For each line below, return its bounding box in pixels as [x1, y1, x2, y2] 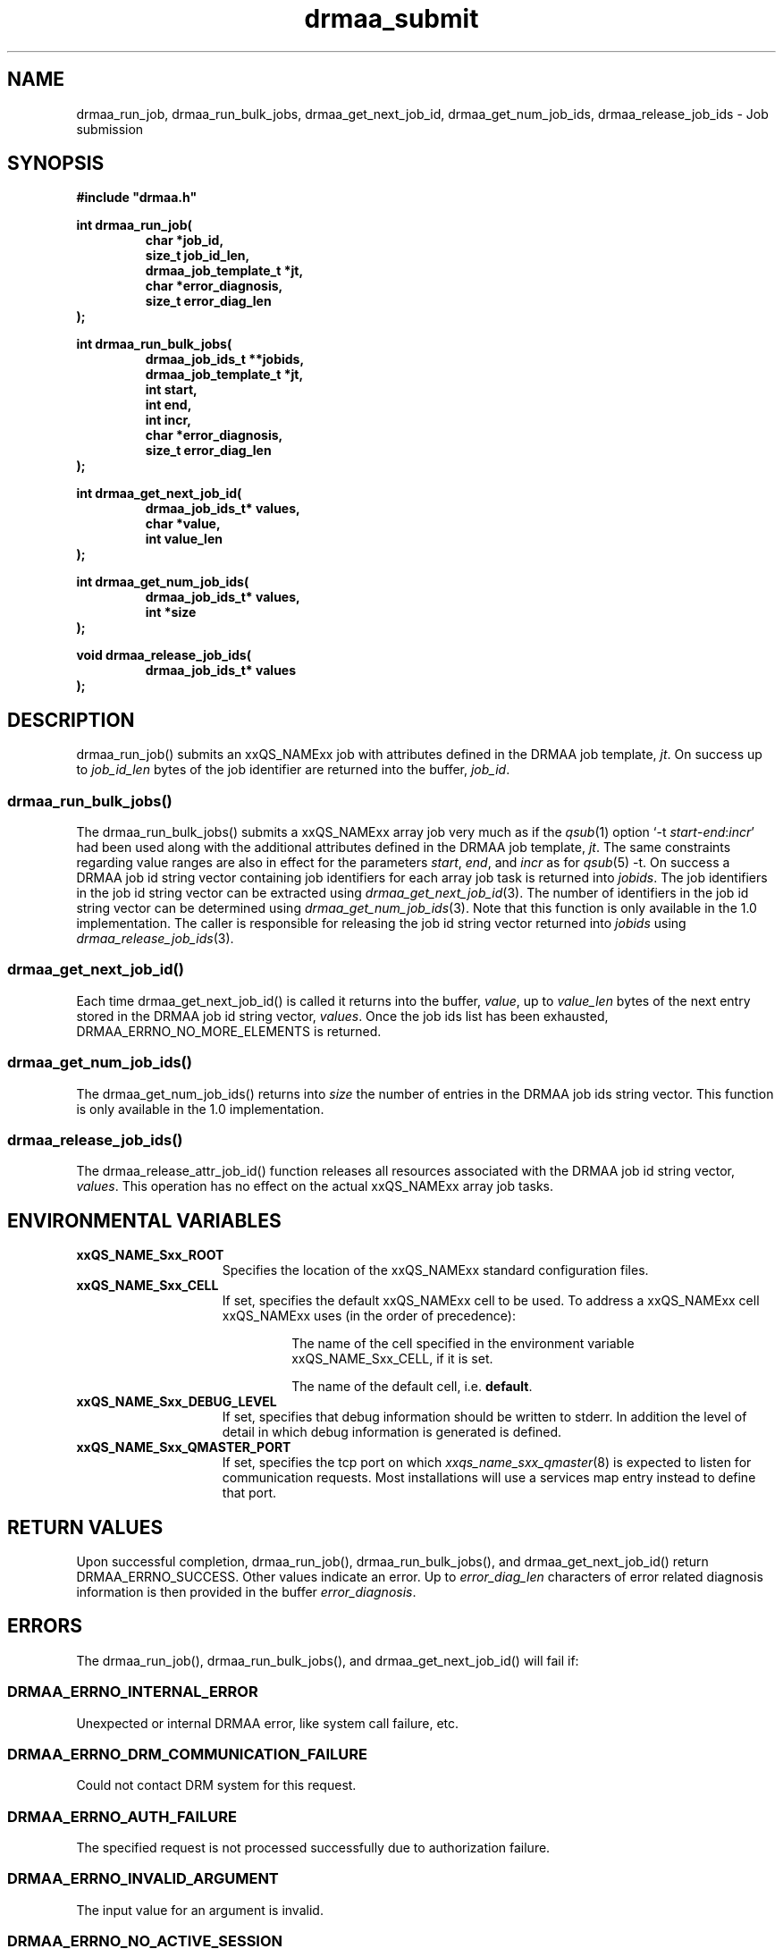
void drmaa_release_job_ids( [76, 647, 251, 663]
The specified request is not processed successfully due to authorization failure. [76, 1840, 551, 1856]
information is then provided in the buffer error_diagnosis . [76, 1583, 417, 1599]
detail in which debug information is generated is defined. [222, 1424, 562, 1440]
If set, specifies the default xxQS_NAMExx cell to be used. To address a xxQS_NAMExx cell [222, 1293, 760, 1309]
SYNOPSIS [7, 152, 105, 175]
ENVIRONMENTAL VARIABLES [7, 1209, 282, 1232]
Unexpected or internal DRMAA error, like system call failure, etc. [76, 1715, 459, 1731]
